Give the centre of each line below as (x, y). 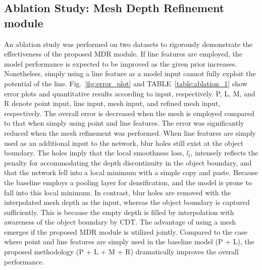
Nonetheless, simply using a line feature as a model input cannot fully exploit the (130, 73)
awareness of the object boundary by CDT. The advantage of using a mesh (120, 222)
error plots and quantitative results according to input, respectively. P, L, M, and (130, 93)
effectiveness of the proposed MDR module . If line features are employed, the (123, 54)
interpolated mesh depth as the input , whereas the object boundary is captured (127, 202)
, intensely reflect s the (224, 153)
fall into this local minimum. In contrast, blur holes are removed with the (118, 192)
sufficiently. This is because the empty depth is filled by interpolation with (119, 212)
